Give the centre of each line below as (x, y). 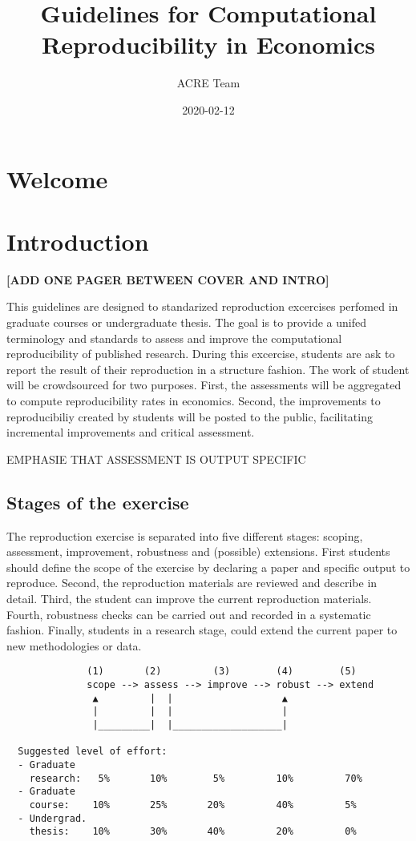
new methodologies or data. (74, 645)
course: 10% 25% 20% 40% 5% (193, 805)
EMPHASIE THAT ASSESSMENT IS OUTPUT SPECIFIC (156, 459)
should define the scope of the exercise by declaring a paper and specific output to (208, 567)
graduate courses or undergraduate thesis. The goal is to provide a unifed (187, 322)
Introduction (78, 241)
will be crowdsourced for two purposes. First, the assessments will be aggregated (204, 385)
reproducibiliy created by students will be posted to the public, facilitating (190, 416)
